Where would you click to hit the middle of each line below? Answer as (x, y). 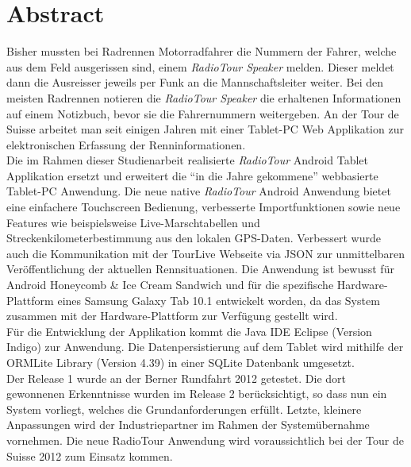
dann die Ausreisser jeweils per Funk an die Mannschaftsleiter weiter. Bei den (195, 82)
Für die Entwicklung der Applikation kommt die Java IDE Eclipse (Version (189, 331)
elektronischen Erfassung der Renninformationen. (126, 144)
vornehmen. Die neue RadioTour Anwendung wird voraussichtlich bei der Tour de (205, 440)
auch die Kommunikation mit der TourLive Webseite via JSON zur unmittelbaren (205, 253)
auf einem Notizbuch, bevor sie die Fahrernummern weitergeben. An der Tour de (203, 113)
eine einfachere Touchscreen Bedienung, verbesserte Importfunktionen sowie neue (204, 207)
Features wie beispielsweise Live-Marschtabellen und (133, 222)
